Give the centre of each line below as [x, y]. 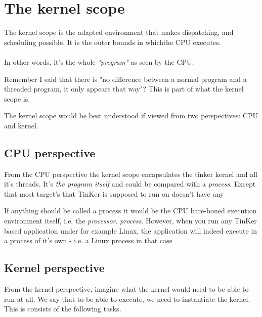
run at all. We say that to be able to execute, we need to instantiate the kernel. [127, 299]
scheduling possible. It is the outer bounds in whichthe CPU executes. [113, 42]
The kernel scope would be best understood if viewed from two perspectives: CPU [131, 116]
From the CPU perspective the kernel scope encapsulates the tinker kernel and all [131, 174]
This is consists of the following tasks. [63, 309]
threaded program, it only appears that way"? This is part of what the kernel [124, 89]
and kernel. [21, 125]
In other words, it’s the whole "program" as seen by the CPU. [99, 61]
